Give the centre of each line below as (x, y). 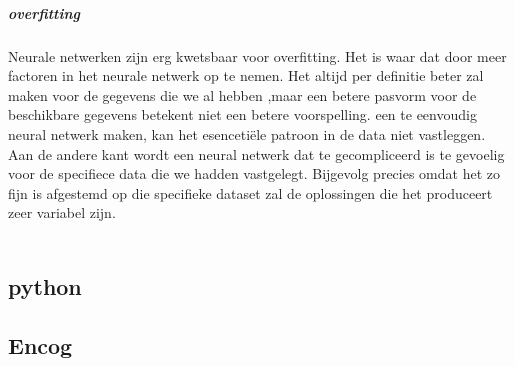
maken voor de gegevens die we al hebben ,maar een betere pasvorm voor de (242, 94)
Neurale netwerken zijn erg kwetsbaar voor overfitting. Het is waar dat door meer (257, 55)
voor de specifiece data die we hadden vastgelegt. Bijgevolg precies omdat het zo (254, 173)
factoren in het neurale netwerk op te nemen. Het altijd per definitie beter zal (246, 75)
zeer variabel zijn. (62, 212)
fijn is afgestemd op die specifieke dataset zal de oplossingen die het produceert (250, 192)
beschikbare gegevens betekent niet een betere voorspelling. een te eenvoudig (242, 114)
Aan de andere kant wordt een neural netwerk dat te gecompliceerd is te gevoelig (256, 153)
